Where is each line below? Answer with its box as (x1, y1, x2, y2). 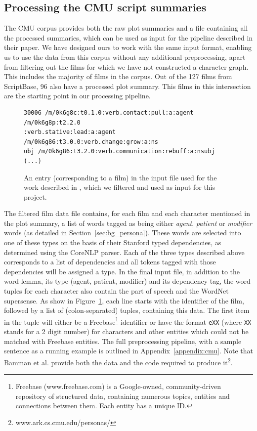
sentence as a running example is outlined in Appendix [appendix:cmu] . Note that (4, 345, 253, 356)
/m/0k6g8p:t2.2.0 (24, 119, 81, 126)
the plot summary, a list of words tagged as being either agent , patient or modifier (4, 217, 252, 228)
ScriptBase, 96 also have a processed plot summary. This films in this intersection (4, 81, 251, 91)
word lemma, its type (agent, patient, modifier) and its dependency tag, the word (4, 276, 251, 286)
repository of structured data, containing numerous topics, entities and (15, 390, 230, 401)
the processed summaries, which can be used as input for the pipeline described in (4, 32, 253, 43)
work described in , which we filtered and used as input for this (24, 182, 215, 192)
